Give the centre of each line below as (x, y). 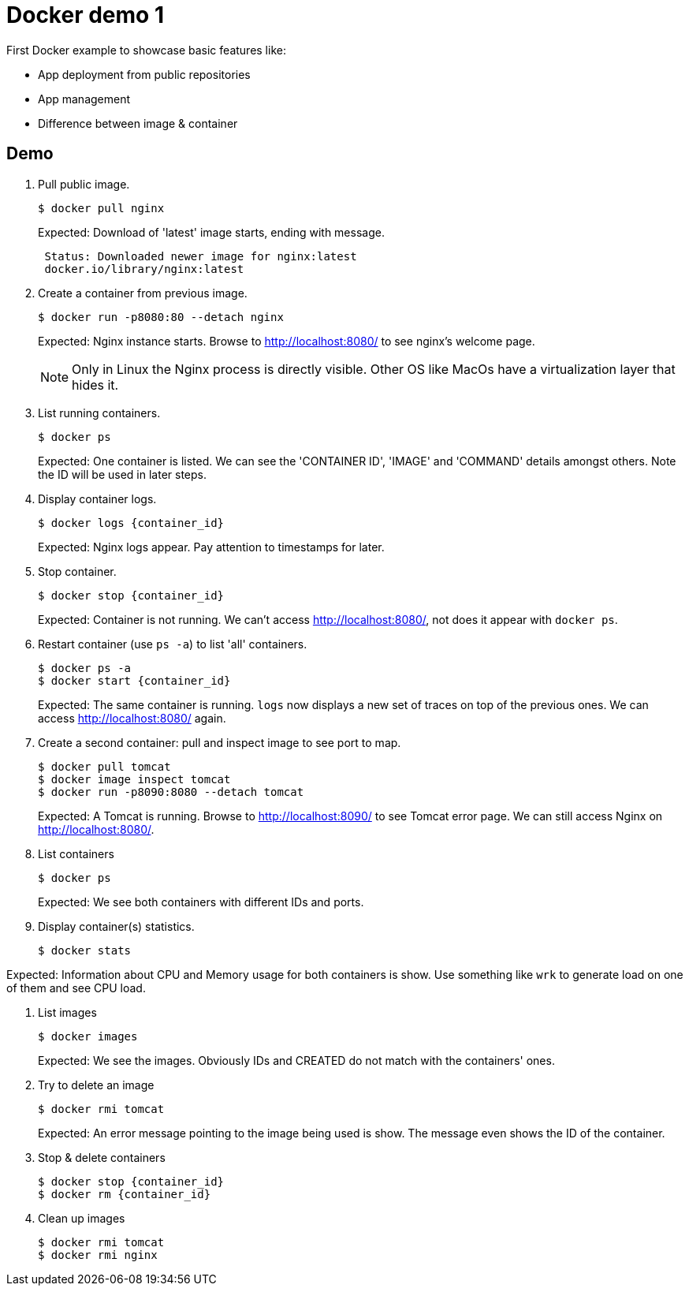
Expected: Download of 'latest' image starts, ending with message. (211, 232)
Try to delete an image (96, 1085)
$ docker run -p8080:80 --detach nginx (161, 317)
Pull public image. (84, 184)
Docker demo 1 (85, 15)
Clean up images (82, 1218)
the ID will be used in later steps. (122, 474)
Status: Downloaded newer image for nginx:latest (201, 256)
